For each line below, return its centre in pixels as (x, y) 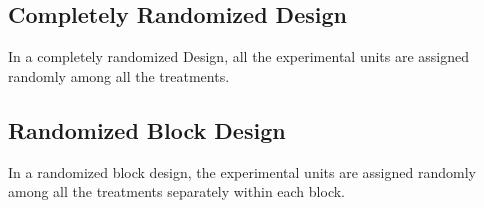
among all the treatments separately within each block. (176, 191)
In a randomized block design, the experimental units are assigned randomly (242, 171)
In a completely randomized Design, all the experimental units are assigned (239, 56)
